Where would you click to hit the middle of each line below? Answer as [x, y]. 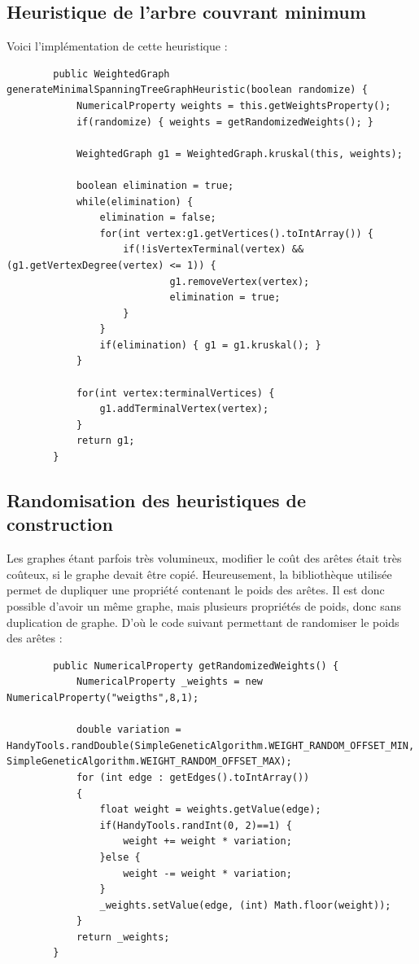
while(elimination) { [135, 202]
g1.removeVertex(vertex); [240, 281]
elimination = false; [158, 218]
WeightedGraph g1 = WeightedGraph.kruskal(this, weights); [239, 153]
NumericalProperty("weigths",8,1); [103, 697]
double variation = [129, 730]
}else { [120, 857]
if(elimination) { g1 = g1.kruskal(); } [210, 345]
